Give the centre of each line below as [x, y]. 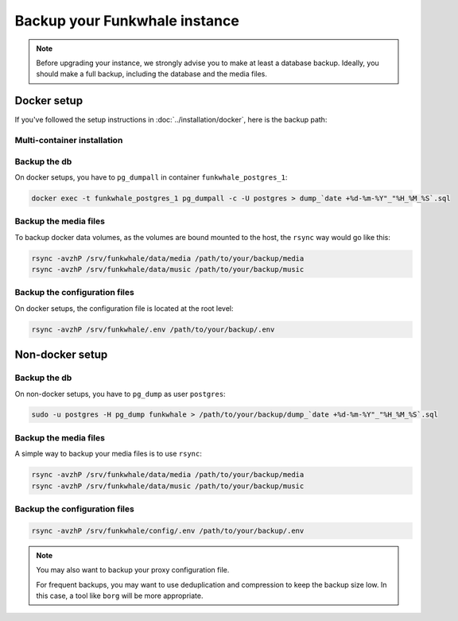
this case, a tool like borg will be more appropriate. [120, 596]
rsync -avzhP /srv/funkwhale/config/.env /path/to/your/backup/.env [168, 530]
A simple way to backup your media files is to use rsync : [109, 454]
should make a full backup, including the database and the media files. [152, 74]
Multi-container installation [69, 140]
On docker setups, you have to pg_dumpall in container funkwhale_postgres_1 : [151, 177]
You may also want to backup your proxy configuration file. [133, 570]
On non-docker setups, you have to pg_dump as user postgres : [120, 394]
